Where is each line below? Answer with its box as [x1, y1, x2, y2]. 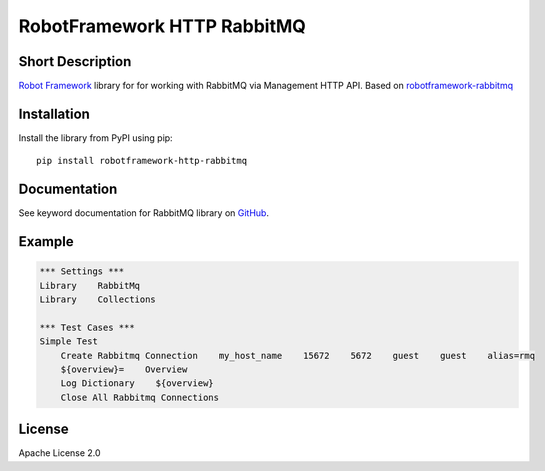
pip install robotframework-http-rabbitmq [36, 155, 248, 167]
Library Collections [39, 294, 157, 305]
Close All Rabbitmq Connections [60, 391, 220, 403]
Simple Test [39, 336, 99, 347]
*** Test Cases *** [39, 321, 135, 333]
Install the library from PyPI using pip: [18, 131, 174, 144]
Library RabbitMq [39, 280, 140, 291]
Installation [18, 105, 90, 122]
